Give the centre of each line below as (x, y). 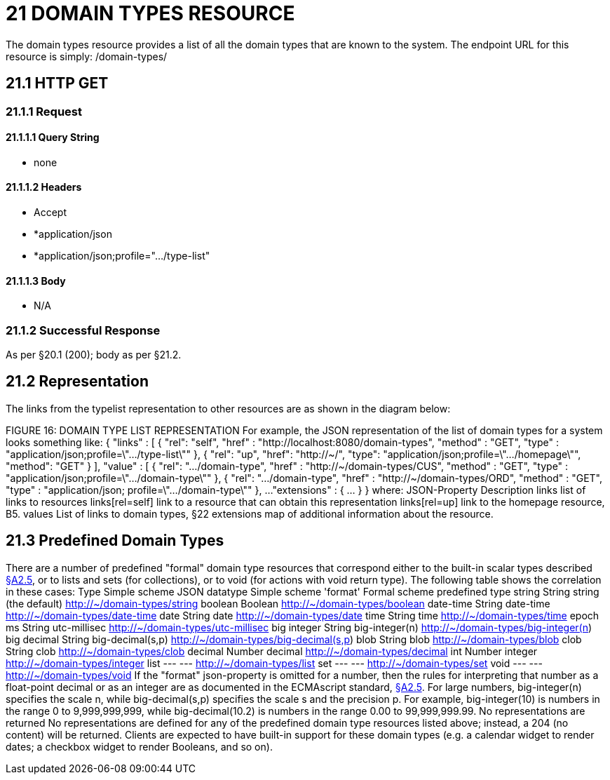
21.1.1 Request (44, 111)
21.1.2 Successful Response (83, 330)
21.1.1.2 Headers (44, 187)
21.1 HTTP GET (57, 83)
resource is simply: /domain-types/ (87, 56)
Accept (50, 213)
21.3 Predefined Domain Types (115, 541)
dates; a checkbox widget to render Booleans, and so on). (139, 746)
